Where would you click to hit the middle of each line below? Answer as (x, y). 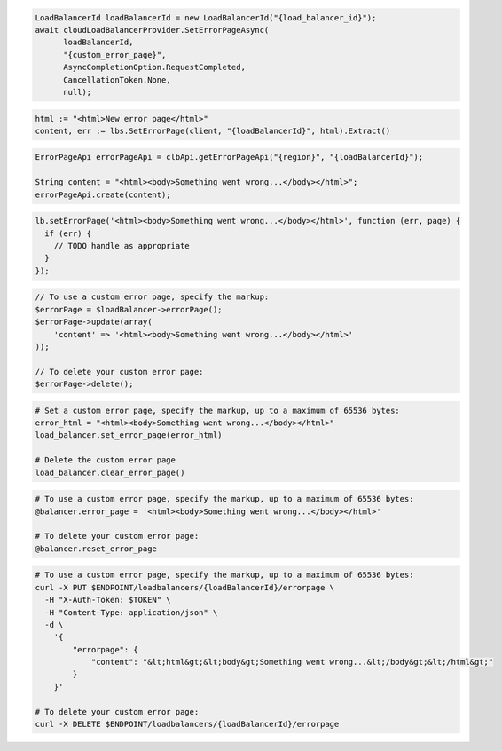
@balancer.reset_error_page (96, 549)
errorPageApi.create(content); (103, 194)
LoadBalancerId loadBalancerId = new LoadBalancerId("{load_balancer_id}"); (206, 17)
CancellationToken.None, (118, 79)
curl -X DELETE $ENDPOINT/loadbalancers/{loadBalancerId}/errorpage (187, 724)
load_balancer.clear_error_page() (110, 472)
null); (78, 92)
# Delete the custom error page (106, 460)
